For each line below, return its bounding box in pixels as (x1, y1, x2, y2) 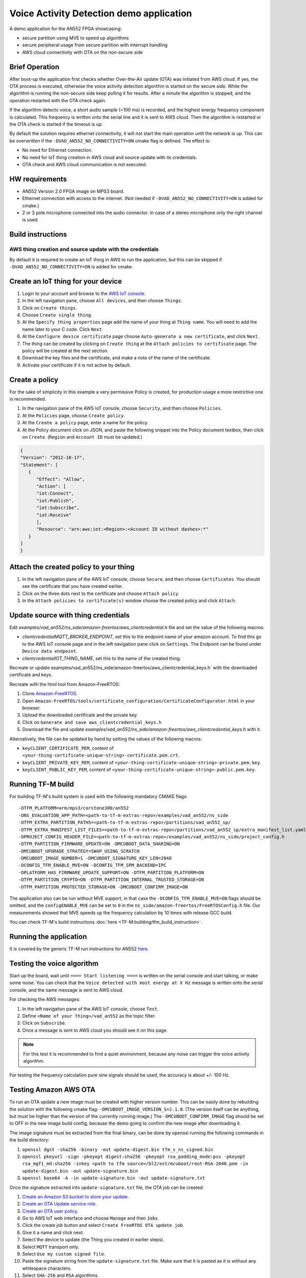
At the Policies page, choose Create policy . (22, 412, 125, 419)
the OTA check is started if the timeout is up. (9, 121, 103, 127)
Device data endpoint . (22, 648, 78, 654)
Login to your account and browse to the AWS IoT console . (22, 290, 146, 296)
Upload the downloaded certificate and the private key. (22, 712, 138, 718)
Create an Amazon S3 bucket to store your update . (22, 1194, 129, 1200)
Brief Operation (9, 62, 60, 71)
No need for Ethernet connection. (22, 147, 93, 153)
